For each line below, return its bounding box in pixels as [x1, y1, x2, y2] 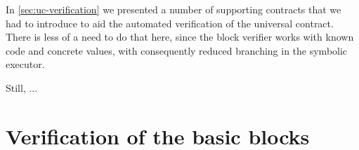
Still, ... [6, 80, 38, 95]
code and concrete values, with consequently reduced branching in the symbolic [6, 43, 348, 57]
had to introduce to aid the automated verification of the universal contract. [6, 15, 334, 30]
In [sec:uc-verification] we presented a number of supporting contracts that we [6, 2, 341, 16]
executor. [6, 57, 45, 71]
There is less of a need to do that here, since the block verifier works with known [6, 29, 354, 44]
